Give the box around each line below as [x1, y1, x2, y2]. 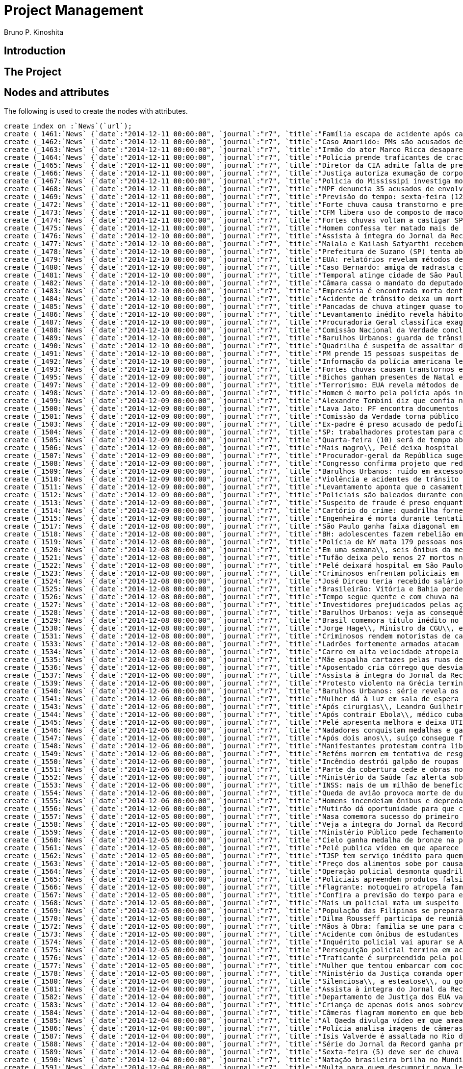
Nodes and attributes [4, 86, 109, 99]
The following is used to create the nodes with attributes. [4, 107, 188, 116]
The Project [4, 65, 62, 78]
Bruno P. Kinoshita [4, 27, 64, 36]
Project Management [4, 2, 143, 19]
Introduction [4, 45, 66, 57]
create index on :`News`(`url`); [4, 122, 132, 130]
